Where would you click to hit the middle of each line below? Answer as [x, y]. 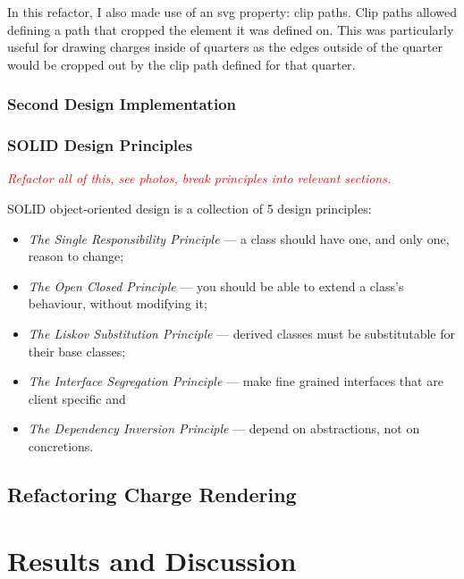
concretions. [61, 445]
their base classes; [77, 351]
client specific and [77, 398]
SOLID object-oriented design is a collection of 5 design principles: [190, 209]
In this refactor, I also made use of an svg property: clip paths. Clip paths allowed [232, 12]
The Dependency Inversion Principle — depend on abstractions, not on [224, 428]
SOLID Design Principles [100, 145]
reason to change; [76, 256]
